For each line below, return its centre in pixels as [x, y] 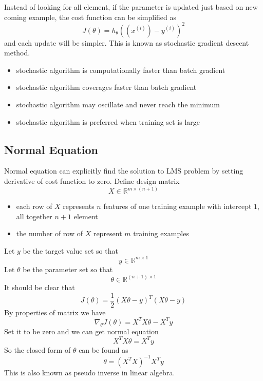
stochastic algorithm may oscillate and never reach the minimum [118, 104]
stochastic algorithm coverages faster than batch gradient [106, 87]
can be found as [104, 349]
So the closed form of [37, 349]
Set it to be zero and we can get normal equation [81, 331]
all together [34, 216]
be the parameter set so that [68, 269]
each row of [34, 206]
